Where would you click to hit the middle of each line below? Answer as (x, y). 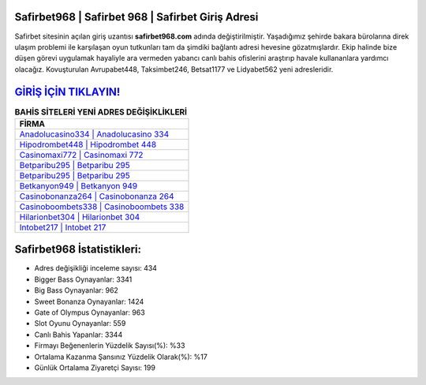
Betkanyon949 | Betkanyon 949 (78, 185)
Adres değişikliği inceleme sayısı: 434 (96, 268)
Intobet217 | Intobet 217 (63, 227)
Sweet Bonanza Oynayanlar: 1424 (89, 301)
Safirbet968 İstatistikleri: (78, 250)
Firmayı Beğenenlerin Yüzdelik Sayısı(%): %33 (110, 346)
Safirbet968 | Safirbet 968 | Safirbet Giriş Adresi (136, 17)
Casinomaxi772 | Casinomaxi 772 (81, 155)
